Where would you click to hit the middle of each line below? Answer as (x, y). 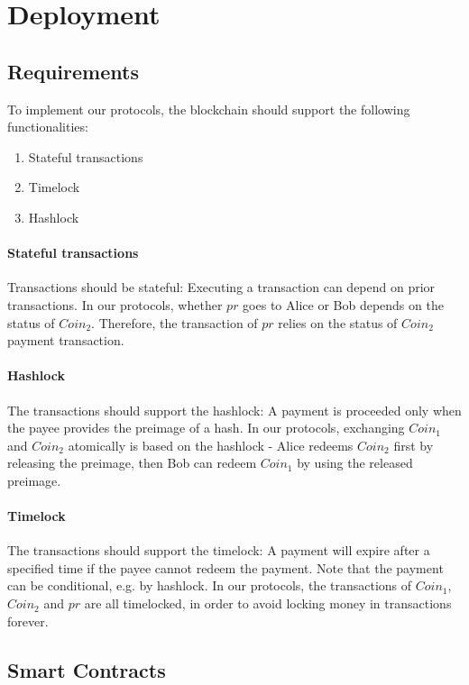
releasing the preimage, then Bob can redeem (132, 463)
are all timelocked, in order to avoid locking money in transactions (268, 603)
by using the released (355, 463)
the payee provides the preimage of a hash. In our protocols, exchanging (206, 428)
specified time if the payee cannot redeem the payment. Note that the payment (225, 567)
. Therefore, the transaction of (175, 322)
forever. (28, 621)
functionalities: (48, 127)
